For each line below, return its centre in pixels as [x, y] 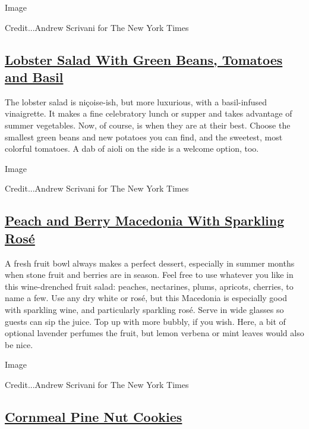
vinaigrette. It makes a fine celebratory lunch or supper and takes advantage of [149, 113]
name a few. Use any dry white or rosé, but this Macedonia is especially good [146, 298]
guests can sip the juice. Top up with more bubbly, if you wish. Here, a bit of [145, 321]
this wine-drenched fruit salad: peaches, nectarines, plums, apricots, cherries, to [149, 286]
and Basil [34, 76]
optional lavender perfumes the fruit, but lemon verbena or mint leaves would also [154, 333]
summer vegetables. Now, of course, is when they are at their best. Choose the [148, 125]
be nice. [19, 344]
